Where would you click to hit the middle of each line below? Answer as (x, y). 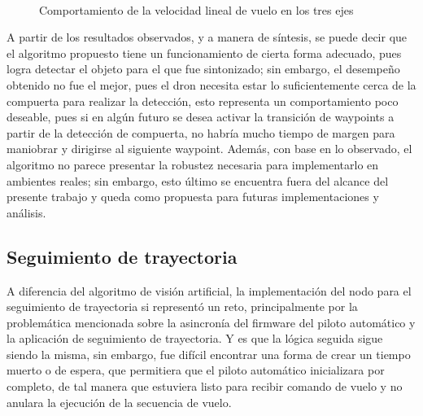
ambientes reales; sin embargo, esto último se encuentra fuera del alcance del (198, 180)
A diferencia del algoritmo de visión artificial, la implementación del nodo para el (209, 290)
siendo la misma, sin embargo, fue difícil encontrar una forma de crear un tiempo (209, 354)
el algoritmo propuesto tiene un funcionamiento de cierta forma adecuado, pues (204, 53)
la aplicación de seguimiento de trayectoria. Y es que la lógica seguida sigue (195, 338)
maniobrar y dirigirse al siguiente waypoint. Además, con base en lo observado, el (209, 149)
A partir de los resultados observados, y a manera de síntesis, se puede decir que (207, 37)
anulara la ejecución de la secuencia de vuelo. (119, 402)
